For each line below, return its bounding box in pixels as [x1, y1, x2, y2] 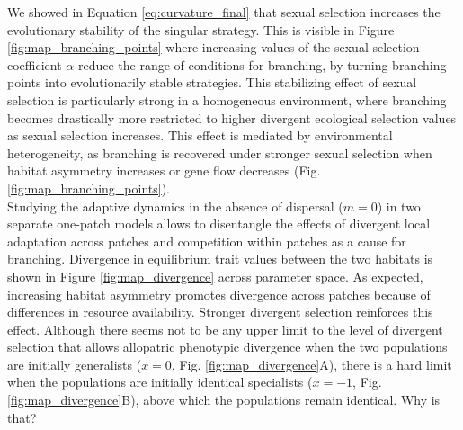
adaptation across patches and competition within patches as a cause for [7, 231, 406, 250]
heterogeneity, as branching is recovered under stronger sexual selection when [7, 143, 432, 162]
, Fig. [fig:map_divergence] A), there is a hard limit [171, 354, 452, 373]
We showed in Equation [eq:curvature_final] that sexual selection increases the [7, 3, 441, 21]
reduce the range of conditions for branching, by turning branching [77, 55, 447, 74]
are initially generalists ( [7, 354, 142, 373]
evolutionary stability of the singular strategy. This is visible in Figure [7, 20, 395, 39]
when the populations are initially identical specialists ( [7, 372, 313, 391]
